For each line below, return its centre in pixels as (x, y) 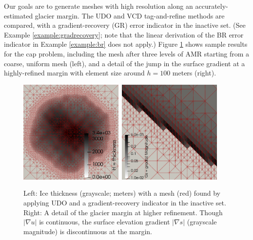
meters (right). (194, 73)
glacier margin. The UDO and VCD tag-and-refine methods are (130, 15)
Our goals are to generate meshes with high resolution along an (98, 6)
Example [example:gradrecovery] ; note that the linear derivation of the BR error (124, 34)
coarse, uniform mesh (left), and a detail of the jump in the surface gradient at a (125, 63)
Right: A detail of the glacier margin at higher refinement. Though (123, 212)
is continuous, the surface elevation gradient (105, 222)
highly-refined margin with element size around (74, 73)
